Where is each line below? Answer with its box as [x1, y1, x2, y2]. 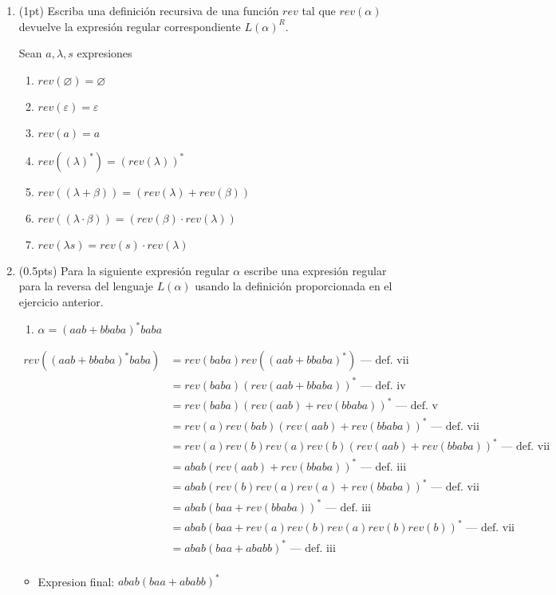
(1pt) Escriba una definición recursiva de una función [18, 2, 279, 18]
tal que [302, 2, 336, 18]
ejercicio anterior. [18, 293, 104, 309]
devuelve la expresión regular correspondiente [18, 18, 241, 34]
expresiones [77, 45, 132, 61]
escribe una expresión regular [243, 262, 387, 278]
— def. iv [360, 380, 406, 392]
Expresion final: [37, 573, 115, 589]
